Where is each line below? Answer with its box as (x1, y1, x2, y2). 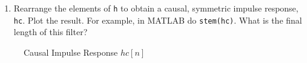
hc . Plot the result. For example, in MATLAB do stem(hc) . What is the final (13, 13, 302, 26)
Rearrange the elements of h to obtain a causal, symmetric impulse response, (13, 2, 299, 14)
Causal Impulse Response (24, 45, 118, 58)
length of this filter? (13, 25, 88, 38)
